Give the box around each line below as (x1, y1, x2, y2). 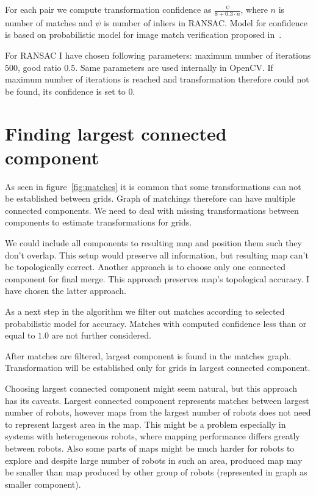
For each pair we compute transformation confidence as (5, 3, 212, 15)
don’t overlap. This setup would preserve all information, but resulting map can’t (5, 248, 309, 261)
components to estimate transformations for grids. (5, 216, 192, 229)
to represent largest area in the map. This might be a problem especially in (5, 417, 286, 430)
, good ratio (18, 61, 62, 73)
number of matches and (5, 16, 93, 29)
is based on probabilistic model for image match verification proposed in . (5, 28, 282, 41)
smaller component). (5, 477, 81, 490)
